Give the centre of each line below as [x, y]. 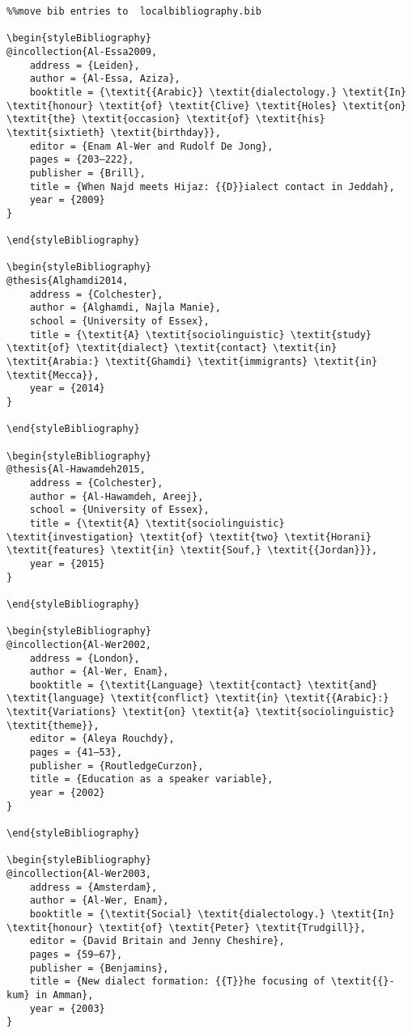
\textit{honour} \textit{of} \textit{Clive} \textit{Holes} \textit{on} [206, 106]
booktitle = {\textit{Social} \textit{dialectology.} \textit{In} [212, 914]
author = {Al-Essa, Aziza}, [105, 79]
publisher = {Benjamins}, [99, 968]
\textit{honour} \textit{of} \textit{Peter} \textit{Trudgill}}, [186, 927]
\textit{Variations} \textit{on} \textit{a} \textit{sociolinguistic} [201, 712]
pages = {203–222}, [82, 160]
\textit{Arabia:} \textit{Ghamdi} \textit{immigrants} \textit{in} [192, 362]
